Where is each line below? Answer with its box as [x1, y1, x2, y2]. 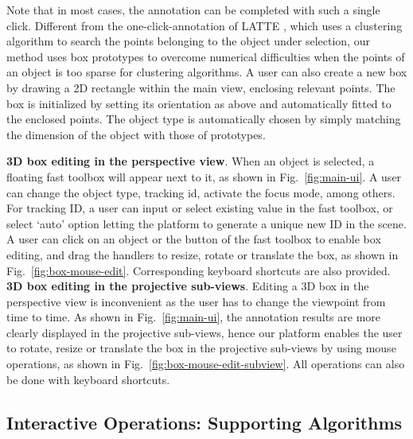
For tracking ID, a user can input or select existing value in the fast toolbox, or [6, 200, 393, 216]
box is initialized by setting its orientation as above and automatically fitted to [6, 95, 392, 111]
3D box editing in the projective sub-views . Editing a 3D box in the [6, 278, 369, 294]
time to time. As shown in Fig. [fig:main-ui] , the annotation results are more [6, 309, 381, 325]
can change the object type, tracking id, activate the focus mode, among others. [6, 184, 395, 200]
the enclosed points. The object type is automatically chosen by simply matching [6, 111, 401, 127]
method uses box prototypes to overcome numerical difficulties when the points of [6, 48, 405, 64]
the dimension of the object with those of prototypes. [6, 126, 266, 142]
